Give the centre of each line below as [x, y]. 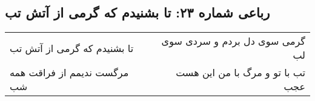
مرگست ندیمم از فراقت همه [69, 73]
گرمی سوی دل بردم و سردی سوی [233, 41]
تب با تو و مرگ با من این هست [240, 73]
